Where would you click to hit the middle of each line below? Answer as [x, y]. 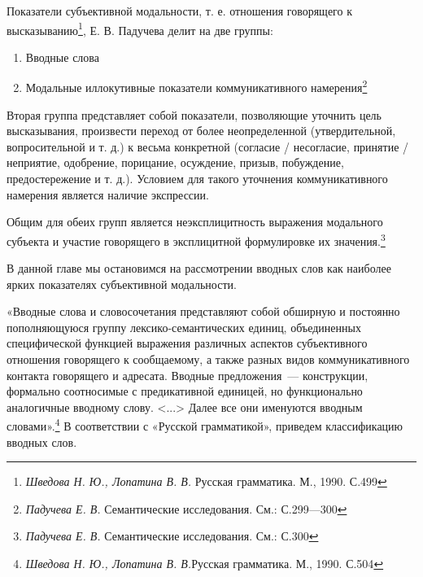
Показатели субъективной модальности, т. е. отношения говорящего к [179, 11]
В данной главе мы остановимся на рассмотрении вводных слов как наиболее [199, 268]
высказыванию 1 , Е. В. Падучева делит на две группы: [140, 28]
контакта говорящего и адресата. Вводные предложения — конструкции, [188, 375]
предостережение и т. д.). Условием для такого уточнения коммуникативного [197, 179]
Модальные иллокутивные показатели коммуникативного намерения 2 [196, 86]
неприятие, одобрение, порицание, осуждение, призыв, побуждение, [175, 162]
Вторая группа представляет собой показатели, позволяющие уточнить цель [194, 114]
